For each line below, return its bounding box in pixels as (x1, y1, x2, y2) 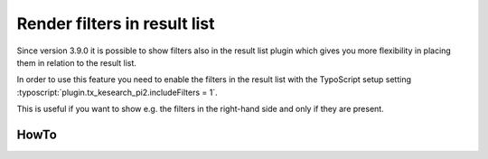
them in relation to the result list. (16, 57, 137, 68)
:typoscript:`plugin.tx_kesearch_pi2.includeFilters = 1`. (16, 87, 218, 98)
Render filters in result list (16, 14, 216, 33)
